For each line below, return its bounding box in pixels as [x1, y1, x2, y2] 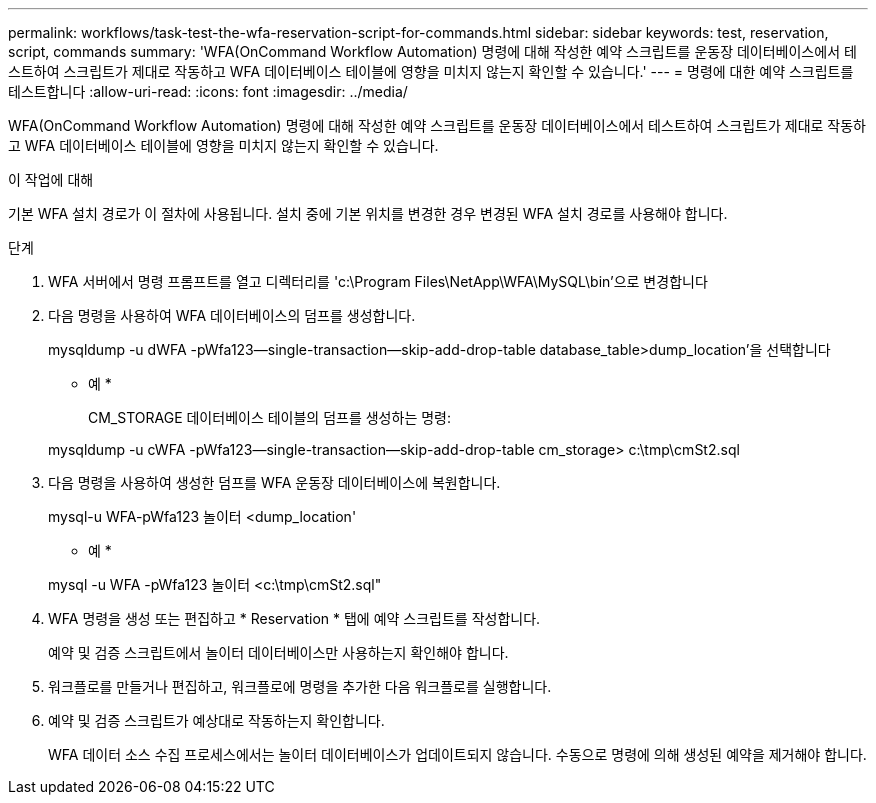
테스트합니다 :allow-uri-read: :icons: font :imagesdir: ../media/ [8, 83, 408, 100]
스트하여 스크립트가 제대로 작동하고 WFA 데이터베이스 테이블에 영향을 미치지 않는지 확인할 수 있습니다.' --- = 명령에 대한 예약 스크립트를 [8, 63, 854, 80]
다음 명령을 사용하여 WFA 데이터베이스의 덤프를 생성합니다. [48, 307, 416, 324]
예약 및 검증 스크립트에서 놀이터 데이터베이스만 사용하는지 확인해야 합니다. [48, 644, 509, 661]
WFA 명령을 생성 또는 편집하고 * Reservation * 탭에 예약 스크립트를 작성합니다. [48, 610, 541, 627]
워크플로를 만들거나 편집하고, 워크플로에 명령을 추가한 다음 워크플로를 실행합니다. [48, 678, 552, 695]
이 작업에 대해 [8, 171, 94, 188]
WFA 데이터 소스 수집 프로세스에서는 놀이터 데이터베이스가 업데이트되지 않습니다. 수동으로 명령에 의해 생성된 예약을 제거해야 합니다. [48, 746, 867, 763]
